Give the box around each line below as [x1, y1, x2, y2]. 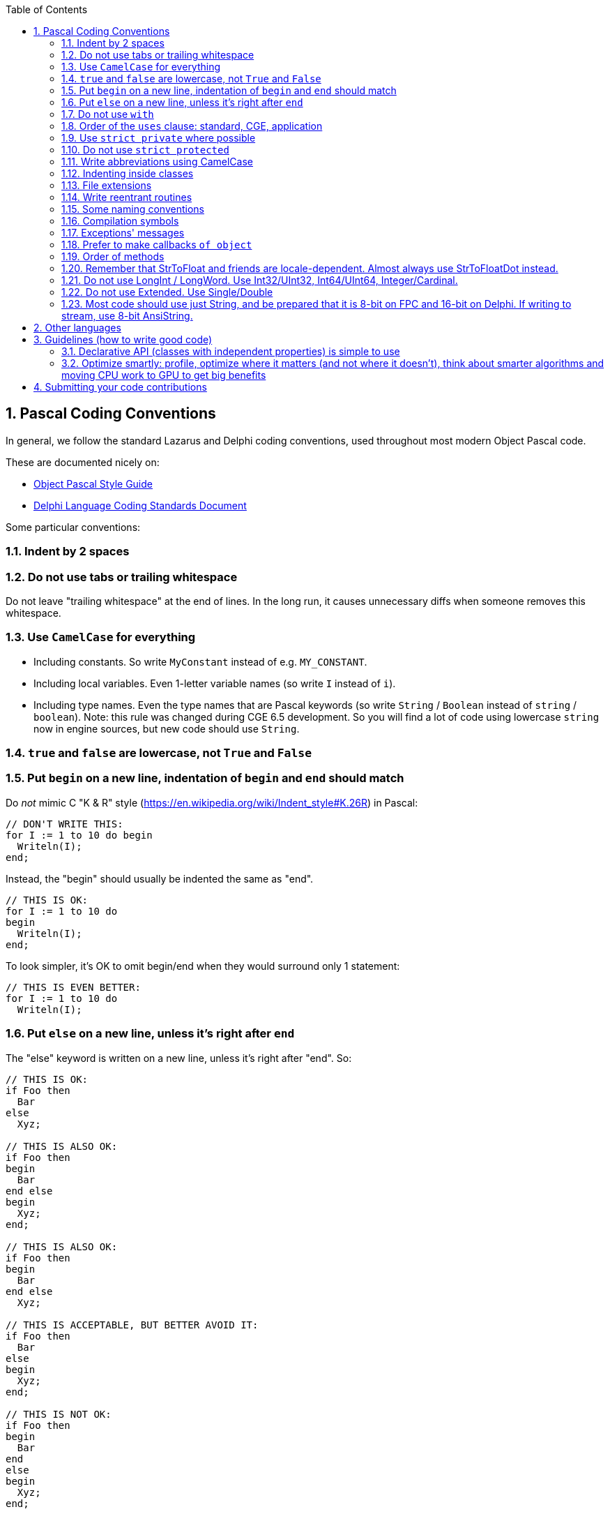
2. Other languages [33, 322, 121, 333]
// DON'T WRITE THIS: [6, 818, 123, 830]
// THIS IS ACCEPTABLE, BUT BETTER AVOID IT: [6, 1319, 259, 1331]
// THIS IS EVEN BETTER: [6, 981, 141, 993]
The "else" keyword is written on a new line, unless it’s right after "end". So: [6, 1051, 352, 1064]
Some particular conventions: [6, 520, 141, 533]
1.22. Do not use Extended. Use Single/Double [61, 286, 273, 298]
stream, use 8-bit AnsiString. [61, 310, 193, 322]
